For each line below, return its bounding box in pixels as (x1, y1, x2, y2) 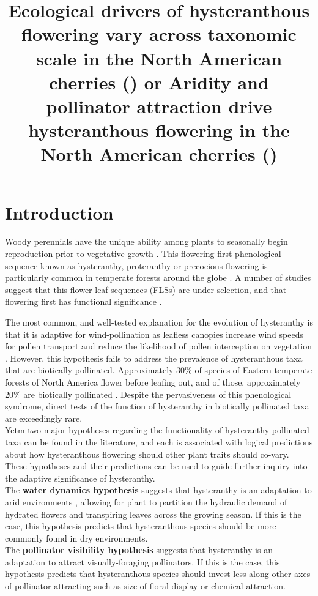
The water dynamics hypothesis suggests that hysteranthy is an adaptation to (5, 483, 312, 496)
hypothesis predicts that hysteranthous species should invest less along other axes (5, 567, 311, 580)
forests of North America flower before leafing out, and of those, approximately (5, 375, 301, 388)
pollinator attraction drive (46, 93, 272, 118)
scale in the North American (35, 45, 283, 70)
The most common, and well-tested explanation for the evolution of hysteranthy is (5, 316, 313, 328)
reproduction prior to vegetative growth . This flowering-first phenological (5, 247, 281, 260)
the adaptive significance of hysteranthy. (5, 471, 155, 484)
